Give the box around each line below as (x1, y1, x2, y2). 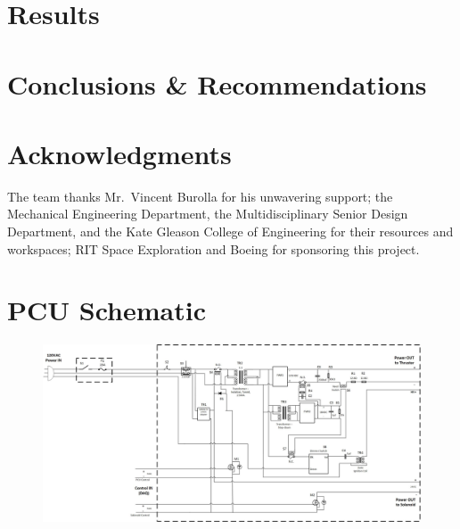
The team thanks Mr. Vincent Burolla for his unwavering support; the (7, 186, 393, 205)
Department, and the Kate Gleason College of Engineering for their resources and (7, 222, 454, 241)
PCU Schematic (7, 292, 206, 328)
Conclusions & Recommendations (7, 65, 427, 102)
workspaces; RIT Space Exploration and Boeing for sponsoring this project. (7, 239, 420, 258)
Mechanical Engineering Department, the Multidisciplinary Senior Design (7, 204, 408, 223)
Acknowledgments (7, 135, 232, 171)
